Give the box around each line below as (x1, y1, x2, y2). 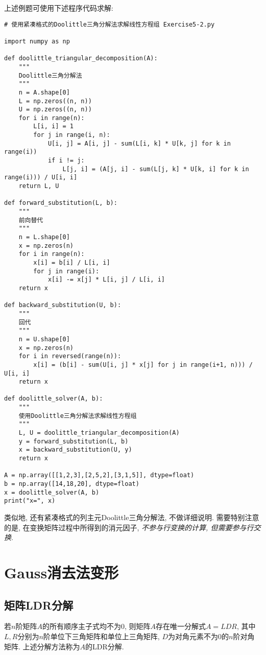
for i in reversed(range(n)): (18, 353, 122, 360)
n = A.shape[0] (18, 88, 70, 96)
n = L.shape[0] (18, 233, 70, 241)
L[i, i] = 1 (33, 123, 74, 130)
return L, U (18, 182, 59, 190)
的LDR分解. (85, 641, 124, 651)
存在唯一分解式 (155, 621, 206, 631)
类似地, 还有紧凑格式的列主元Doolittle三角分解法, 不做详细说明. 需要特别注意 (4, 512, 259, 522)
